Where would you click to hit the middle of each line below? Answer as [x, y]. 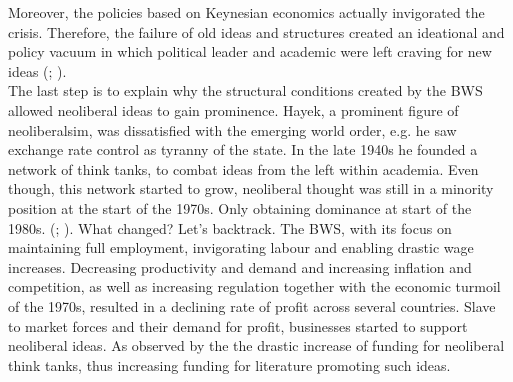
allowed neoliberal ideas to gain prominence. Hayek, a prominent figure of [233, 109]
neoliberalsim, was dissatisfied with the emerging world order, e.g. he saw [232, 129]
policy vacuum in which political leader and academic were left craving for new [250, 51]
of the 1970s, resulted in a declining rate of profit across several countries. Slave [252, 305]
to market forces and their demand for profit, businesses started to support [238, 325]
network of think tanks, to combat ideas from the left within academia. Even [243, 168]
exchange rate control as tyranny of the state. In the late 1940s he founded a [243, 149]
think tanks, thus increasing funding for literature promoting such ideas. [229, 364]
